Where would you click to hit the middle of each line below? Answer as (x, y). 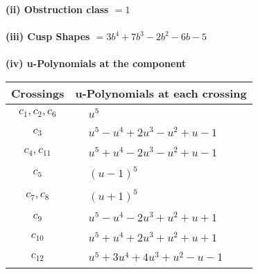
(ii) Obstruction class (57, 9)
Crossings (38, 93)
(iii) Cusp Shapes (48, 36)
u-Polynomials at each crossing (161, 93)
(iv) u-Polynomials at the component (96, 63)
